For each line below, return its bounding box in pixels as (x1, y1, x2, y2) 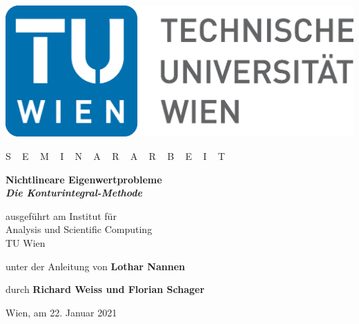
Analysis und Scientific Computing (6, 222, 153, 236)
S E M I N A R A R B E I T (6, 149, 225, 163)
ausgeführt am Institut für (6, 208, 117, 223)
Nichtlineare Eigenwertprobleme (6, 172, 162, 186)
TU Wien (6, 236, 46, 250)
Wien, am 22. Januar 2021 (6, 305, 117, 319)
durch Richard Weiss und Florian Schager (6, 282, 205, 296)
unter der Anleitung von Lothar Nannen (6, 259, 185, 273)
